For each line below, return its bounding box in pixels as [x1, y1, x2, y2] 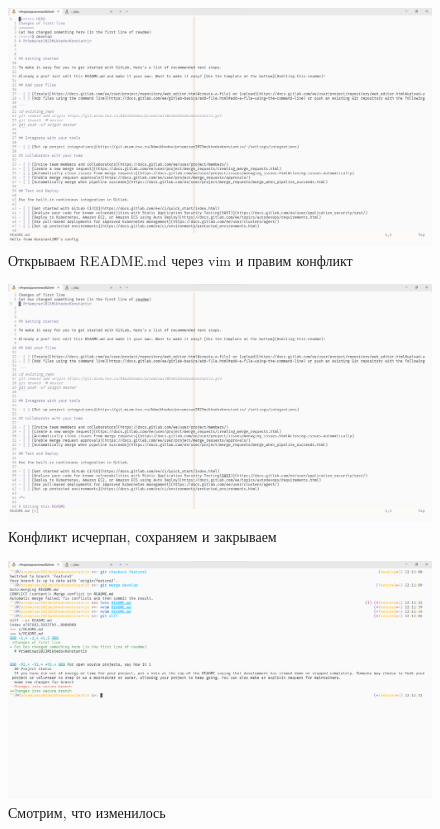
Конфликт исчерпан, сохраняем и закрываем [8, 525, 277, 546]
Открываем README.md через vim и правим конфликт [8, 249, 353, 270]
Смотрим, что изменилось [8, 802, 166, 823]
